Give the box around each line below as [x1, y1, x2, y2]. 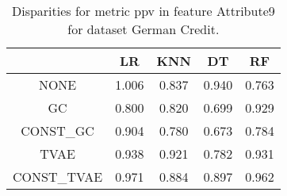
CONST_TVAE [13, 167, 103, 186]
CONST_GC [21, 121, 94, 140]
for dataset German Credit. [67, 20, 220, 38]
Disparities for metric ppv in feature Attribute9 [11, 2, 275, 20]
